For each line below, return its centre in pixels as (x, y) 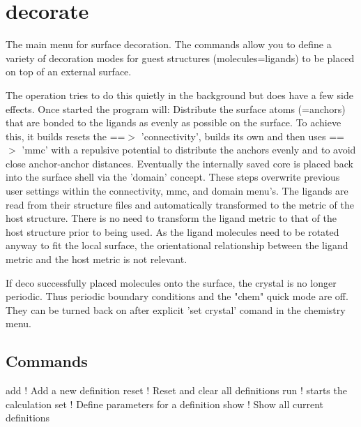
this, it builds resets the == (66, 136)
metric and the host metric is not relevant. (97, 259)
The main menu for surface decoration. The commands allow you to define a (169, 44)
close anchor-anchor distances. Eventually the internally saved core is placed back (179, 163)
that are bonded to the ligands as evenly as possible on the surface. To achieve (174, 122)
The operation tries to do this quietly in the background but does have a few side (179, 95)
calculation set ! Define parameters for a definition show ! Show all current (165, 404)
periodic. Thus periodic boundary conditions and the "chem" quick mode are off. (177, 296)
